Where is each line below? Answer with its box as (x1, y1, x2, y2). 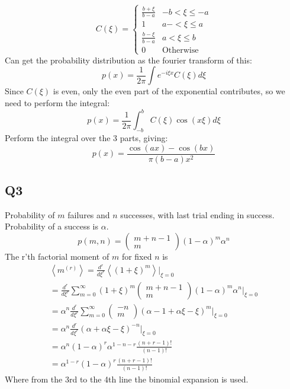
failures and (67, 208, 110, 221)
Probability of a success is (5, 220, 99, 232)
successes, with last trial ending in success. (120, 208, 275, 221)
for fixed (121, 250, 152, 263)
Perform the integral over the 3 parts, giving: (5, 131, 168, 144)
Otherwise (162, 46, 199, 55)
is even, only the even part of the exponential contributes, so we (53, 85, 285, 97)
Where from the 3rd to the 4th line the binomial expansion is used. (5, 372, 249, 385)
